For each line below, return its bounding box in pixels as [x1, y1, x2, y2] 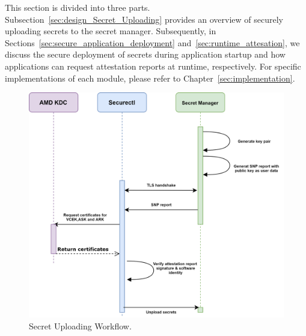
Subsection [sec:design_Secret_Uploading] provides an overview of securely [5, 13, 283, 25]
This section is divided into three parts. [5, 1, 150, 13]
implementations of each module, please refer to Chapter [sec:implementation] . [5, 71, 295, 84]
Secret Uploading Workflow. [29, 319, 132, 332]
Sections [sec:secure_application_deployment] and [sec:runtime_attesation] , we [5, 36, 300, 49]
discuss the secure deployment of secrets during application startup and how [5, 48, 286, 61]
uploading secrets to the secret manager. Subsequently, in [5, 25, 216, 37]
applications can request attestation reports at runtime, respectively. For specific [5, 59, 301, 72]
